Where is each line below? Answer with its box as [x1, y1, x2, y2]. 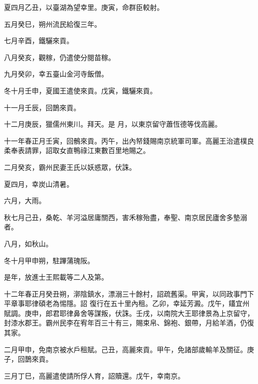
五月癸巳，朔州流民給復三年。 [4, 18, 101, 29]
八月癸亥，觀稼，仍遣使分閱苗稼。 [4, 52, 115, 62]
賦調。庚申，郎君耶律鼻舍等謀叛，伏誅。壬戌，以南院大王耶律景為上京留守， [4, 307, 254, 318]
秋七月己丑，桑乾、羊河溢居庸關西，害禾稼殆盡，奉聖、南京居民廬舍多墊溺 [4, 212, 247, 222]
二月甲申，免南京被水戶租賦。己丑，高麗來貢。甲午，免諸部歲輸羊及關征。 [4, 344, 247, 354]
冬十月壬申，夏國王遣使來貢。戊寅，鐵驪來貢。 [4, 85, 157, 95]
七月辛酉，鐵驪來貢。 [4, 35, 73, 46]
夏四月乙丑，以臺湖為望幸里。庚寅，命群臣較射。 [4, 2, 164, 12]
